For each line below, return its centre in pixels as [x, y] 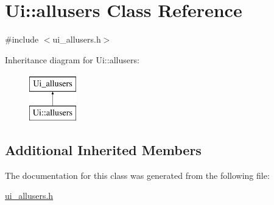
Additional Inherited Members [103, 149]
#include [22, 39]
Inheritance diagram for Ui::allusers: [72, 59]
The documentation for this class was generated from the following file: [137, 175]
